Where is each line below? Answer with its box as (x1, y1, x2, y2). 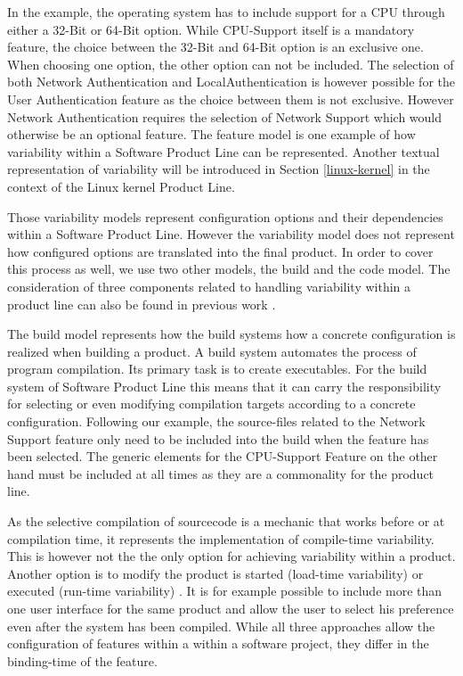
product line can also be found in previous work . (7, 294, 276, 313)
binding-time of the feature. (7, 651, 158, 670)
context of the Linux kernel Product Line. (7, 177, 235, 195)
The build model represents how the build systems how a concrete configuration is (7, 325, 456, 343)
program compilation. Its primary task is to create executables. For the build (7, 359, 427, 378)
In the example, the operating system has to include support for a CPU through (7, 3, 445, 21)
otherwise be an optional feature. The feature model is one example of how (7, 125, 416, 144)
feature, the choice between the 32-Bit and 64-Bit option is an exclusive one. (7, 37, 424, 56)
